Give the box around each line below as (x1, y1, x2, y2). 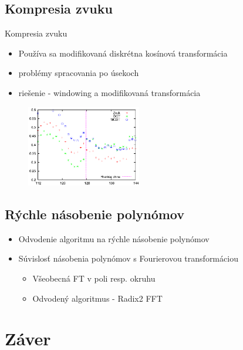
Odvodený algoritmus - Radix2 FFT (32, 292, 163, 304)
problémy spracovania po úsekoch (18, 67, 139, 79)
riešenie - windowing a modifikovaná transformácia (18, 86, 201, 98)
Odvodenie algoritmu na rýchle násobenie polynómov (18, 232, 210, 245)
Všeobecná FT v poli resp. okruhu (32, 272, 156, 284)
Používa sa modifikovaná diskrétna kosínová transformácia (18, 47, 228, 59)
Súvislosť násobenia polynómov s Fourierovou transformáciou (18, 252, 238, 265)
